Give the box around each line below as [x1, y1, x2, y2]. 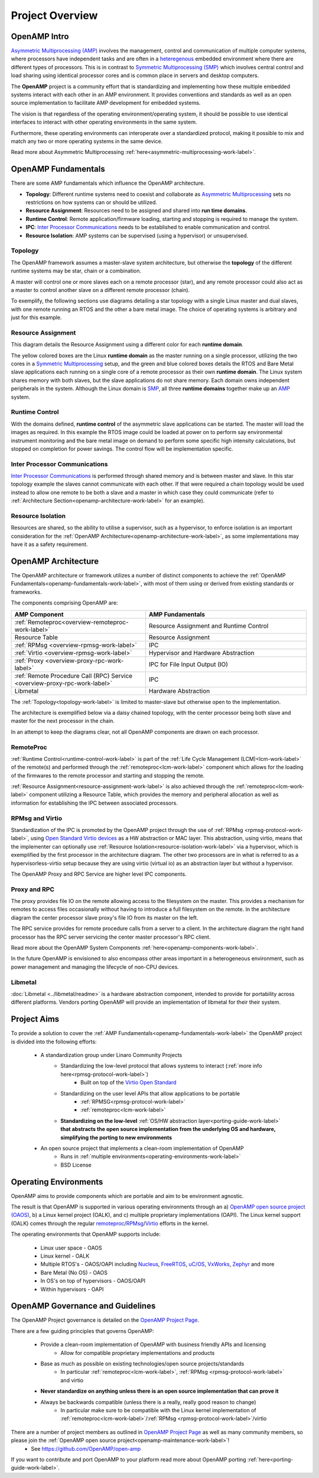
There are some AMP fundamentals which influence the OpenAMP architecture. [11, 179, 205, 187]
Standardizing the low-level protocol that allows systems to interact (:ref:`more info [60, 1062, 262, 1069]
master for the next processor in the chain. [11, 717, 115, 725]
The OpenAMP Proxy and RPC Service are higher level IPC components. [11, 870, 187, 878]
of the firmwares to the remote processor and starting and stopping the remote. [11, 772, 205, 779]
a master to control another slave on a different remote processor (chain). [11, 286, 190, 293]
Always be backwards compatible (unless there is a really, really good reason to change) [40, 1398, 256, 1406]
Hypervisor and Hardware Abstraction [148, 648, 255, 657]
